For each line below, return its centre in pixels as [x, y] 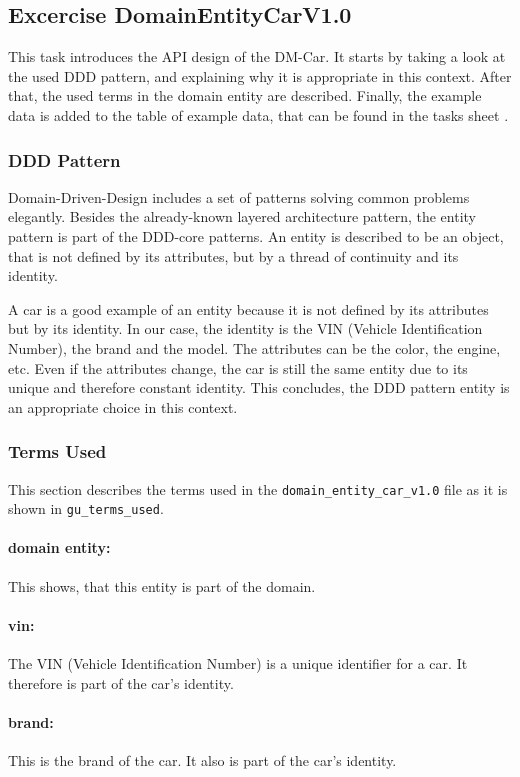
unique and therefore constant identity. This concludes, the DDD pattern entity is [259, 387]
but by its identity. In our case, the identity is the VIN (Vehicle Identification [245, 328]
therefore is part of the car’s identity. [121, 682]
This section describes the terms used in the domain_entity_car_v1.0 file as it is [258, 488]
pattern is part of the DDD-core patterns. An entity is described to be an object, [256, 235]
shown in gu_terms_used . [86, 508]
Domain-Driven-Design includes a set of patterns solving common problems [239, 196]
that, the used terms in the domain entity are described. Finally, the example [245, 95]
